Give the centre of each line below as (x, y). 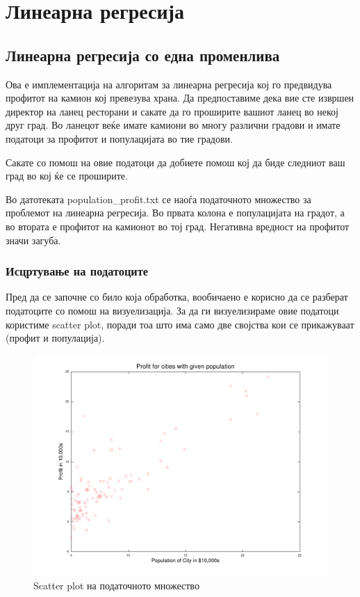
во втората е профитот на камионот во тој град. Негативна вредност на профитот (178, 226)
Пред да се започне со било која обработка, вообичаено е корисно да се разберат (177, 297)
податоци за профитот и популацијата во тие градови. (119, 138)
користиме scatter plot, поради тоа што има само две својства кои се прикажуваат (180, 324)
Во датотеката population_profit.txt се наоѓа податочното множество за (158, 199)
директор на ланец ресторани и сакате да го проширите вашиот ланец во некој (172, 111)
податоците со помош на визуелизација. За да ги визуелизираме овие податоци (172, 310)
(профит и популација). (55, 338)
